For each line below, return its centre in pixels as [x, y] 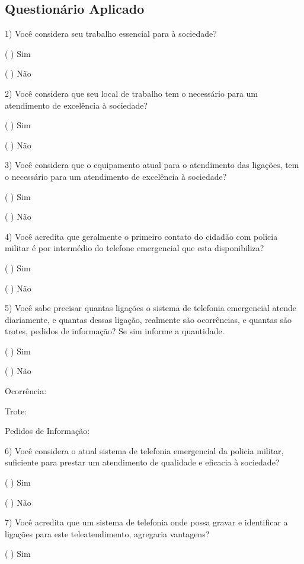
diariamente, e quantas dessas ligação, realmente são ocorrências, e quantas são [148, 319]
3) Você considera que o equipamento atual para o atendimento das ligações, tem [152, 165]
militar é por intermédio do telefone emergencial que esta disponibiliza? [135, 248]
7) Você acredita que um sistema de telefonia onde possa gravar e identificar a [146, 522]
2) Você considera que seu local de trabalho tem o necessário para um [132, 93]
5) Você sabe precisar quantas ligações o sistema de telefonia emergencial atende [151, 308]
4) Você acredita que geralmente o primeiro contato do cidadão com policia [141, 236]
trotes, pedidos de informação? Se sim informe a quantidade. [115, 331]
